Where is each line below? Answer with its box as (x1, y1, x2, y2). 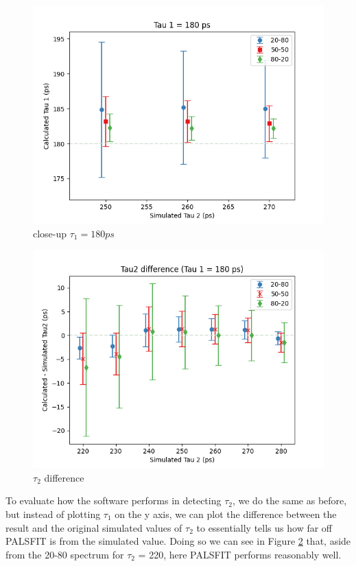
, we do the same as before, (232, 493, 347, 508)
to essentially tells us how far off (196, 520, 333, 534)
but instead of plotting (5, 506, 101, 521)
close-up (33, 226, 67, 240)
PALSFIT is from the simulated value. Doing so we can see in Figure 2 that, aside (5, 534, 351, 548)
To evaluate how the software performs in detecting (5, 493, 222, 508)
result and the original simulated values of (5, 520, 182, 534)
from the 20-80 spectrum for (5, 547, 124, 561)
